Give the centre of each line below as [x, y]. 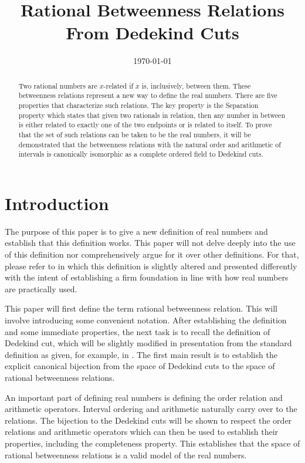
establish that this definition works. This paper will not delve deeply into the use [150, 243]
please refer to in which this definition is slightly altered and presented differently [151, 266]
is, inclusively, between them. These [196, 85]
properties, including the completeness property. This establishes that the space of [152, 443]
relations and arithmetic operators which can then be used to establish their [142, 432]
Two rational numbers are [58, 85]
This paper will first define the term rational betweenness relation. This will [141, 308]
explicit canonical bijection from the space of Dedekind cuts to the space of [140, 366]
